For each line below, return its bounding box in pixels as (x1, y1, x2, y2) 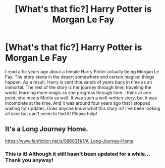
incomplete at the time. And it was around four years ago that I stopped (5, 100, 151, 106)
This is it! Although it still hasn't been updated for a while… (5, 150, 150, 157)
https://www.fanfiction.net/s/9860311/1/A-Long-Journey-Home (5, 138, 134, 144)
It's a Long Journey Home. (5, 125, 88, 133)
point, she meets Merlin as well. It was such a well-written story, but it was (5, 95, 157, 101)
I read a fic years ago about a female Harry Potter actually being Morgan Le (5, 68, 160, 75)
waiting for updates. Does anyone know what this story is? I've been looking (5, 105, 161, 111)
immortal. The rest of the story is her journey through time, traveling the (5, 84, 152, 90)
